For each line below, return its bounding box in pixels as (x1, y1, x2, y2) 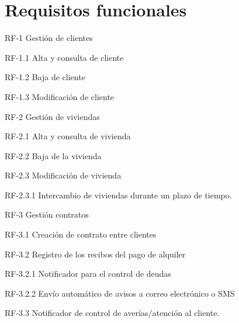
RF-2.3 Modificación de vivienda (5, 169, 122, 181)
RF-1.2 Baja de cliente (5, 71, 85, 83)
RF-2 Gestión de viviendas (5, 110, 100, 122)
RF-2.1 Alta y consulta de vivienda (5, 130, 131, 142)
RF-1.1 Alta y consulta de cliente (5, 51, 124, 63)
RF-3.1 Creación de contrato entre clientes (5, 228, 157, 240)
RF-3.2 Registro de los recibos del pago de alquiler (5, 248, 186, 260)
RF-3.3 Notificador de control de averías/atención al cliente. (5, 307, 220, 319)
